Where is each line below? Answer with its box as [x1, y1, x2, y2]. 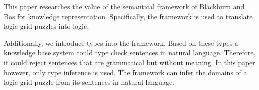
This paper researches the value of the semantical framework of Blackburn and [4, 1, 245, 11]
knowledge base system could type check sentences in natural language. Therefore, [4, 47, 256, 58]
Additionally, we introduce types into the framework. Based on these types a [4, 37, 238, 48]
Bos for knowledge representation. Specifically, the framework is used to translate [4, 11, 253, 21]
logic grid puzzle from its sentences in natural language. [4, 77, 175, 87]
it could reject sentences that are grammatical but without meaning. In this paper [4, 57, 255, 67]
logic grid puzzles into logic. [4, 21, 89, 31]
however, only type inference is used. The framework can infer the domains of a [4, 67, 247, 77]
